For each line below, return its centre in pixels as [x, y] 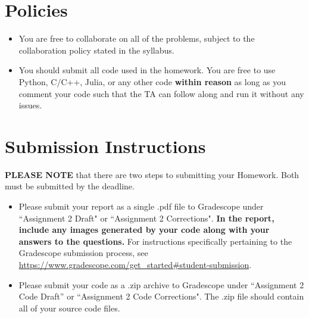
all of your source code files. [69, 308]
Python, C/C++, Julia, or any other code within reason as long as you [152, 81]
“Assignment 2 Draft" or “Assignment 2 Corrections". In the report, [146, 218]
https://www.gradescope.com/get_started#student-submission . [135, 264]
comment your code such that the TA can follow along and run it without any [161, 93]
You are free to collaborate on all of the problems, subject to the [137, 38]
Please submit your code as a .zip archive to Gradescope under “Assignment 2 [161, 284]
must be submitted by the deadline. [70, 186]
